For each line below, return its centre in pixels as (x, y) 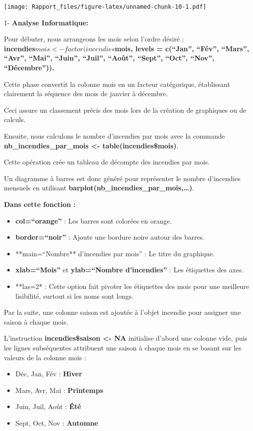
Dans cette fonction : (40, 204)
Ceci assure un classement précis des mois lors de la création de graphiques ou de (125, 110)
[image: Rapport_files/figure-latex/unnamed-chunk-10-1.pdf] (105, 7)
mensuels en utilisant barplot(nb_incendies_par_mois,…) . (99, 188)
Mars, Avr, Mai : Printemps (59, 390)
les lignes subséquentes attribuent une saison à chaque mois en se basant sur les (123, 347)
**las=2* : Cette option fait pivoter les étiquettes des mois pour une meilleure (132, 286)
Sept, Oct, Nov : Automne (57, 422)
